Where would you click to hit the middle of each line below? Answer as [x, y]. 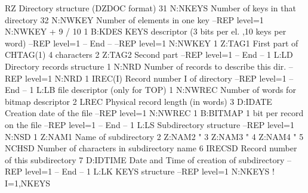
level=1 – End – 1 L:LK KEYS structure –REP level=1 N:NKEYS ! [150, 171]
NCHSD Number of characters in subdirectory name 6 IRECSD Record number [151, 148]
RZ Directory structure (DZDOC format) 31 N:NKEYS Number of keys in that [150, 8]
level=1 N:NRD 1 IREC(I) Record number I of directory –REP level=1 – [159, 78]
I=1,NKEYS [28, 183]
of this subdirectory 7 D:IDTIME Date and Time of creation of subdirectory [145, 159]
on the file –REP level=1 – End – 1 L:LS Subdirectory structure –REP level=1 [150, 124]
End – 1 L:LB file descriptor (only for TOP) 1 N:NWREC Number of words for [150, 90]
